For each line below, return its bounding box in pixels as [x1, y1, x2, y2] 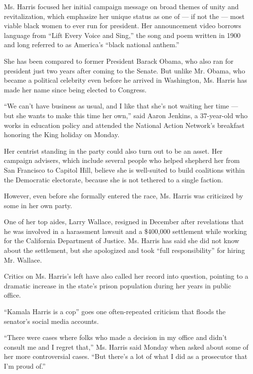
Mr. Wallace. [4, 254, 42, 265]
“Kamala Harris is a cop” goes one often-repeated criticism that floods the [4, 306, 226, 317]
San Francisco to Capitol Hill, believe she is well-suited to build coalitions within [4, 164, 245, 175]
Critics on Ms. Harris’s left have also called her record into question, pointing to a [4, 271, 249, 281]
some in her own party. [4, 200, 72, 210]
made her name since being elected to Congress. [4, 84, 147, 94]
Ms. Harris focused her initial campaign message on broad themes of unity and [4, 1, 239, 11]
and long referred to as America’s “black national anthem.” [4, 39, 180, 50]
